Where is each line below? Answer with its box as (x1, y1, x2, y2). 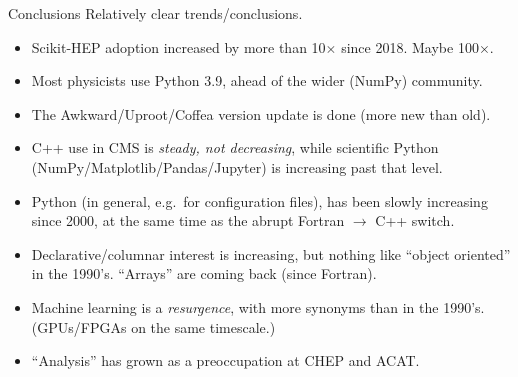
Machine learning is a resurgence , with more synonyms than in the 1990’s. (31, 296, 485, 317)
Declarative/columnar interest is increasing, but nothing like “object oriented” (31, 243, 511, 264)
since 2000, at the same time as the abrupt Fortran (31, 210, 345, 231)
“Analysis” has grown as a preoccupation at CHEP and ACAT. (31, 350, 420, 371)
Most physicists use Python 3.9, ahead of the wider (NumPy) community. (31, 70, 483, 91)
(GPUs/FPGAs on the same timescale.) (31, 316, 276, 337)
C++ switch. (375, 210, 455, 231)
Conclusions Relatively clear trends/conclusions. (8, 3, 303, 23)
